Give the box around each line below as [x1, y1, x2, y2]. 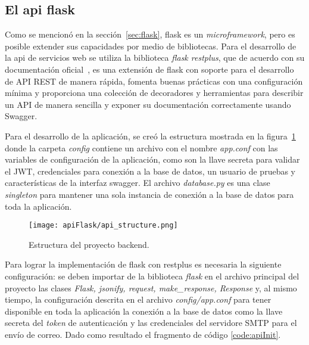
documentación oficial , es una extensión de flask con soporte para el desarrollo [5, 63, 294, 75]
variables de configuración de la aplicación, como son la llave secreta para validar [5, 153, 300, 166]
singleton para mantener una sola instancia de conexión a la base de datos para [5, 188, 294, 200]
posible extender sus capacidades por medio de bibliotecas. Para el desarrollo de [5, 39, 296, 52]
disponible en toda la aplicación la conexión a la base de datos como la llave [5, 304, 283, 317]
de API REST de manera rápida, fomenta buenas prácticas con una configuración [5, 74, 303, 87]
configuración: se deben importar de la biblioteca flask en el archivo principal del [5, 269, 299, 282]
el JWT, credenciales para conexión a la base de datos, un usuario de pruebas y [5, 164, 295, 177]
